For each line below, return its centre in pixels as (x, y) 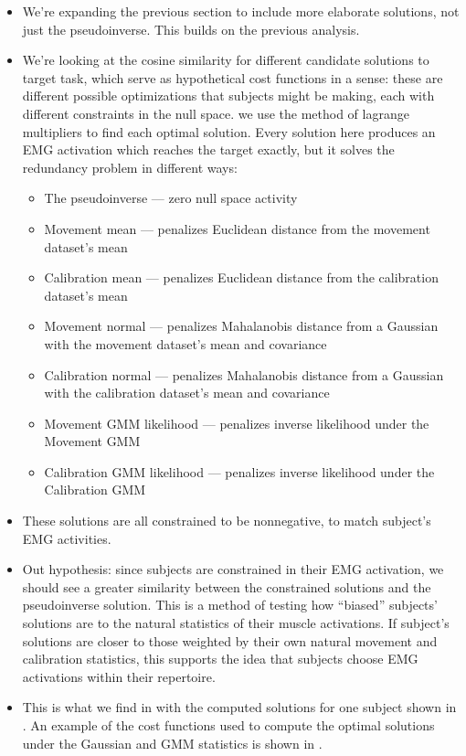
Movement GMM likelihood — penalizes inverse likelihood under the (237, 423)
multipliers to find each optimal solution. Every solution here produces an (229, 131)
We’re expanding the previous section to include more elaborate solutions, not (241, 11)
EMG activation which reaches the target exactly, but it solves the (208, 149)
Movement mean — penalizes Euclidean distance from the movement (237, 228)
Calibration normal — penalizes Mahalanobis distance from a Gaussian (244, 374)
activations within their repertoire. (119, 676)
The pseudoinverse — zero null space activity (171, 198)
